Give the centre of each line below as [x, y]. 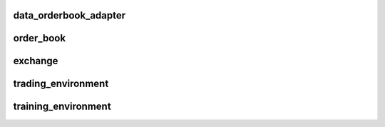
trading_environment [61, 84]
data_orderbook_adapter [70, 15]
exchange [36, 61]
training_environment [62, 107]
